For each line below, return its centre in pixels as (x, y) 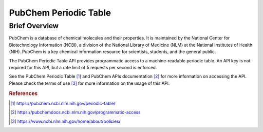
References (23, 94)
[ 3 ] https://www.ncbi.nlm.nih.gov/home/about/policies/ (66, 121)
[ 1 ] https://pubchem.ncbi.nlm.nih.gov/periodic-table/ (63, 103)
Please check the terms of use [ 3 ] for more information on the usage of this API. (89, 83)
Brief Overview (34, 26)
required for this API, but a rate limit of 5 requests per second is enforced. (83, 67)
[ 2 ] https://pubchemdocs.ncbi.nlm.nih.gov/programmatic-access (75, 113)
